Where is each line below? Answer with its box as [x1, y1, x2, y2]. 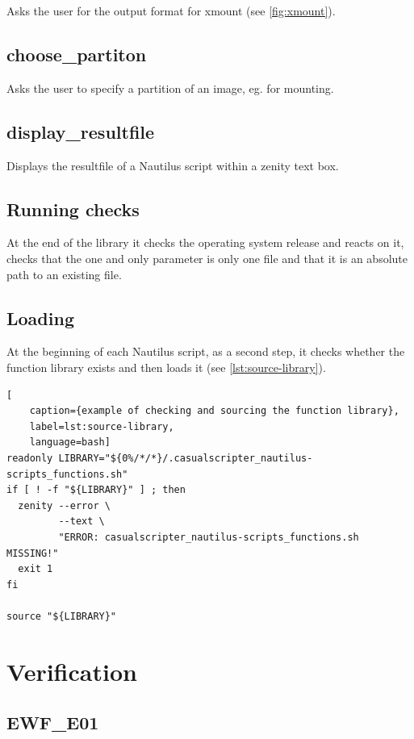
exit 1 [18, 563, 53, 575]
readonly [6, 452, 53, 464]
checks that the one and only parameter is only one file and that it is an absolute [6, 249, 408, 266]
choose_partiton [6, 41, 147, 66]
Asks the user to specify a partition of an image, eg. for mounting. [6, 79, 334, 96]
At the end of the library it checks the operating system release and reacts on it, [6, 234, 404, 251]
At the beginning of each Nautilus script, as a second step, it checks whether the [6, 343, 405, 360]
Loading [6, 305, 74, 330]
